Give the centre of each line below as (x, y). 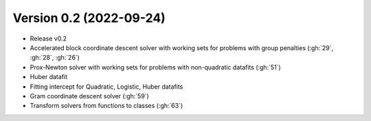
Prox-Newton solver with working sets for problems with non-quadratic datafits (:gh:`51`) (155, 67)
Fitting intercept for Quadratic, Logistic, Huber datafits (106, 87)
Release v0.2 (48, 38)
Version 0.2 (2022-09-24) (89, 18)
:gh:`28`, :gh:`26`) (55, 58)
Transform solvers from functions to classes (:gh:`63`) (106, 106)
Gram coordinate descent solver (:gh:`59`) (89, 96)
